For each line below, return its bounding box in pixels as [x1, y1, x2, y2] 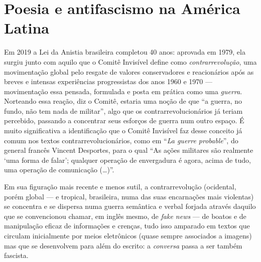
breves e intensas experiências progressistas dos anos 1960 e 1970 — [4, 76, 213, 87]
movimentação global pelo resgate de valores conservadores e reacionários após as [4, 66, 254, 77]
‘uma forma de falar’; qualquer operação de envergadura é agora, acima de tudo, [4, 154, 251, 165]
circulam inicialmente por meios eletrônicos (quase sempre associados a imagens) [4, 230, 252, 240]
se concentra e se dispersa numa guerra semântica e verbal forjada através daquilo [4, 201, 256, 211]
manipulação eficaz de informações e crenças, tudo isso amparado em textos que [4, 220, 250, 231]
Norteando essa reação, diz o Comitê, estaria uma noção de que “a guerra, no [4, 96, 242, 106]
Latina [4, 18, 50, 38]
